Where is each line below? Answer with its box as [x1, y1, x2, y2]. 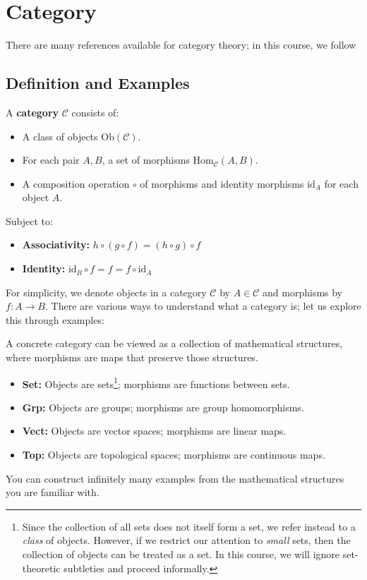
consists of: [71, 104, 119, 119]
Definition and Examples [6, 72, 190, 94]
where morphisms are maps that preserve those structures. [6, 350, 258, 365]
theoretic [22, 560, 61, 575]
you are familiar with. [6, 485, 100, 500]
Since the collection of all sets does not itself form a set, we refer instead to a [22, 519, 356, 533]
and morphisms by [263, 284, 343, 299]
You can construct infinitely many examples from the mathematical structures [6, 471, 344, 485]
